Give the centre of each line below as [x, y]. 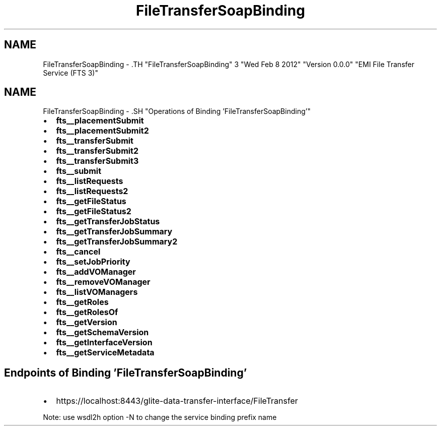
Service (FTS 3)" [70, 73]
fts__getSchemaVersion [102, 332]
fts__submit [79, 171]
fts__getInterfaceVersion [104, 343]
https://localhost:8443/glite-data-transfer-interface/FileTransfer [177, 401]
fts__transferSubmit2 [97, 151]
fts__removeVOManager [103, 282]
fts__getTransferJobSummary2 [117, 242]
